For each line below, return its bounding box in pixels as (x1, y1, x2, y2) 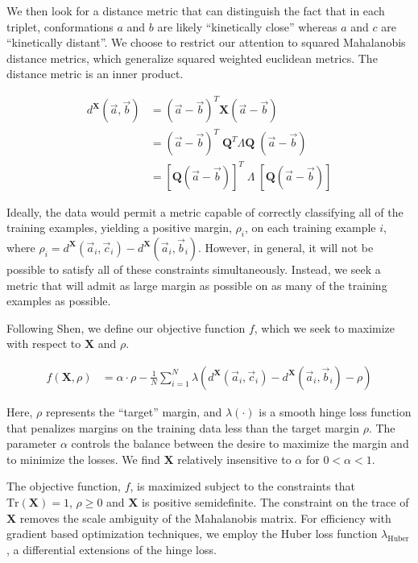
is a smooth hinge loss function (259, 403, 412, 420)
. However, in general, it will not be (198, 238, 374, 255)
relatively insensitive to (177, 450, 292, 467)
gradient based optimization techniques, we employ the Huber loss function (6, 525, 378, 542)
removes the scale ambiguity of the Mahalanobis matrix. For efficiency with (19, 509, 391, 526)
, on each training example (244, 219, 376, 236)
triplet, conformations (6, 18, 114, 35)
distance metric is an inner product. (6, 65, 184, 82)
